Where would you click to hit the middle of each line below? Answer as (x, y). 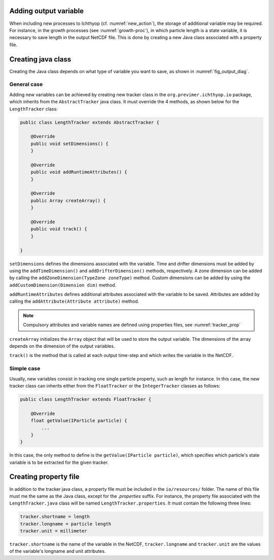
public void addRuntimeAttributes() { (79, 172)
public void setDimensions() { (70, 143)
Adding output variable (46, 11)
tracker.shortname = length (55, 517)
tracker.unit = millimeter (54, 531)
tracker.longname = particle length (66, 524)
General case (26, 84)
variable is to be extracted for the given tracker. (59, 462)
